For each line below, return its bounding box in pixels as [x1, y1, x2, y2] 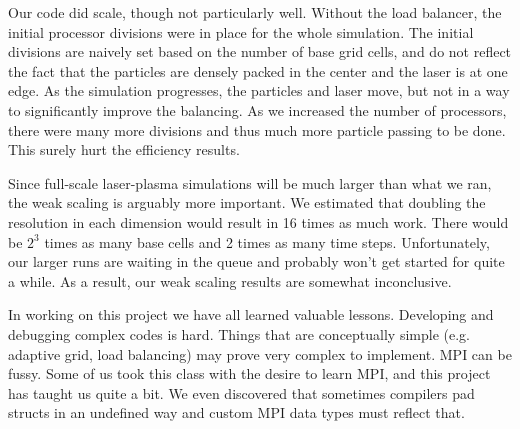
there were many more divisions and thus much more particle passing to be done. [8, 119, 506, 140]
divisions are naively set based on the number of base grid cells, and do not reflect [8, 41, 512, 62]
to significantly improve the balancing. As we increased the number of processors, [8, 99, 507, 120]
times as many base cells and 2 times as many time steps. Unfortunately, [44, 231, 490, 252]
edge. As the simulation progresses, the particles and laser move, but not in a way [8, 80, 510, 101]
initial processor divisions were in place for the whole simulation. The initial [8, 21, 474, 42]
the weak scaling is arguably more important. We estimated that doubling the [8, 192, 486, 213]
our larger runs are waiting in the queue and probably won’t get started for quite [8, 251, 505, 272]
